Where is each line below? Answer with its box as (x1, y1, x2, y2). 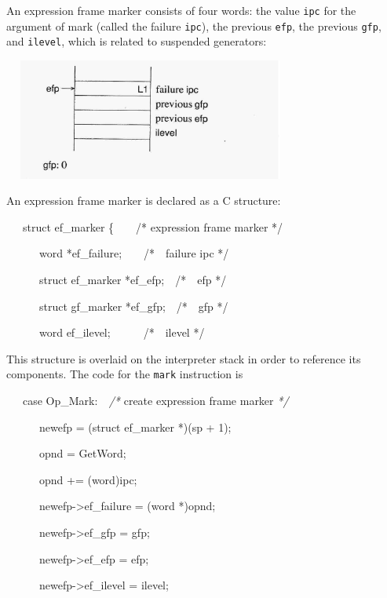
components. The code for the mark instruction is (6, 366, 243, 382)
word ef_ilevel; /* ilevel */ (38, 324, 205, 341)
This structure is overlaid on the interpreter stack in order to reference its (6, 350, 361, 366)
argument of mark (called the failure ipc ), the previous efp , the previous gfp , (6, 17, 382, 34)
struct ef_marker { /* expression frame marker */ (22, 218, 283, 235)
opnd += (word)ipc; (38, 471, 137, 487)
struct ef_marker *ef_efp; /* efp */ (38, 271, 227, 287)
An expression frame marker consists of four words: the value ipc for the (6, 2, 356, 18)
